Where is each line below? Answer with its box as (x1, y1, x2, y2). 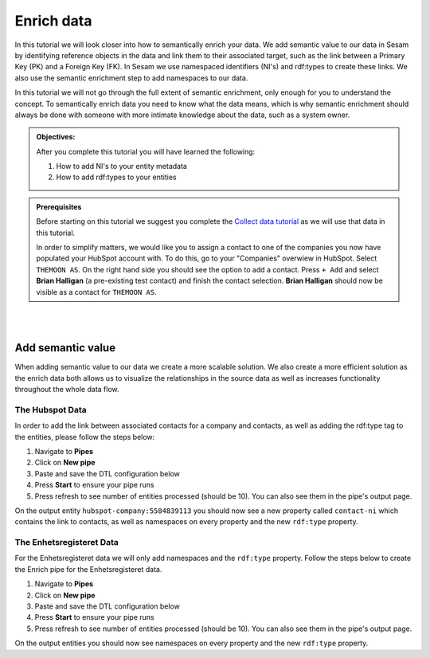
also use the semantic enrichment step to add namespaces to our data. (14, 72, 248, 83)
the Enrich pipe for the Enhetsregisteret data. (14, 564, 162, 574)
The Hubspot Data (14, 404, 87, 415)
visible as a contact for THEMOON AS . (36, 287, 157, 296)
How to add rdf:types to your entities (56, 172, 177, 182)
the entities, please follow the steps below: (14, 432, 155, 441)
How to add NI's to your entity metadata (56, 162, 187, 171)
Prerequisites (36, 202, 82, 211)
